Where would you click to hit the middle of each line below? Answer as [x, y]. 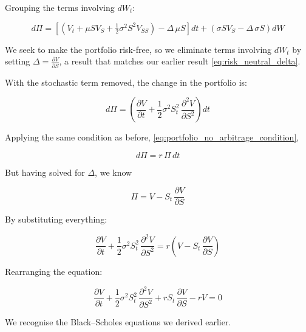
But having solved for [45, 172]
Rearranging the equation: [54, 271]
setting [18, 61]
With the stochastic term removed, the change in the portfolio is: [126, 82]
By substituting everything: [56, 219]
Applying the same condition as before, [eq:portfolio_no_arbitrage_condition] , [152, 137]
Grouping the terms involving [60, 7]
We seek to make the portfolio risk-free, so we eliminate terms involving [138, 49]
